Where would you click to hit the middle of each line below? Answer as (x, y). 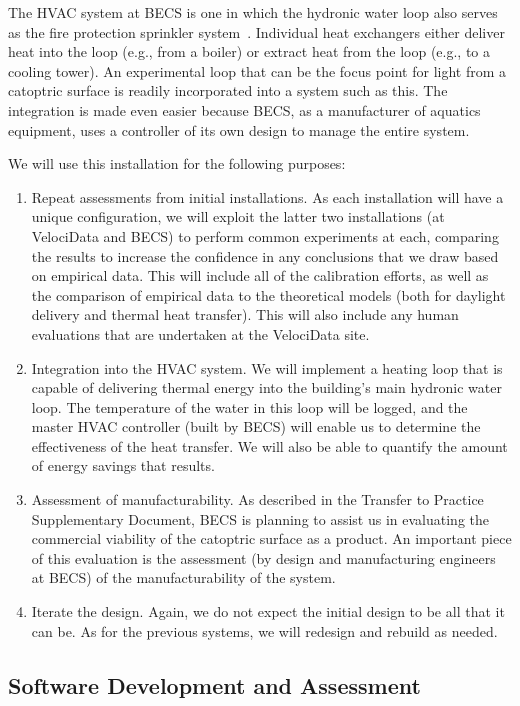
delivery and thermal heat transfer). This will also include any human (245, 314)
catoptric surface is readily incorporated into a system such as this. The (228, 90)
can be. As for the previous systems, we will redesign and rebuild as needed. (264, 630)
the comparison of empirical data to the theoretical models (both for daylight (268, 294)
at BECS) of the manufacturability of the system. (183, 577)
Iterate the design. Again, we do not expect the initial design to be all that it (268, 611)
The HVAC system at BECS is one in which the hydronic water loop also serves (253, 12)
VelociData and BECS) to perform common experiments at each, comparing (265, 235)
